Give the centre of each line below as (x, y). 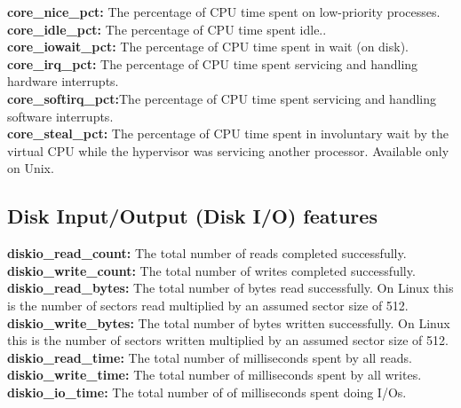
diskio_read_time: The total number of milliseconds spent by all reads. (210, 357)
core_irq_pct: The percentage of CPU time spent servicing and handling (213, 63)
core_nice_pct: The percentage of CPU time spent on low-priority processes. (224, 12)
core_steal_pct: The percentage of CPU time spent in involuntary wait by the (228, 133)
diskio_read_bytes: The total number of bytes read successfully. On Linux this (230, 288)
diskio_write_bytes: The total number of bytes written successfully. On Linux (229, 322)
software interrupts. (60, 116)
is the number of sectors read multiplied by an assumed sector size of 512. (208, 305)
